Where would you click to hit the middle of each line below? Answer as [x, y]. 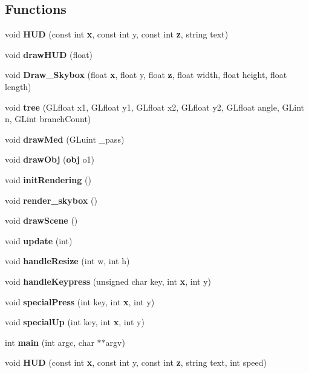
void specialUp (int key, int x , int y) [75, 322]
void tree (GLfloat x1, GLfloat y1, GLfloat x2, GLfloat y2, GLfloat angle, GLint [154, 107]
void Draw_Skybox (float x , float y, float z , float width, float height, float [146, 75]
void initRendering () [48, 179]
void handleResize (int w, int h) [67, 261]
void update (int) [39, 240]
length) [18, 86]
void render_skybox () [51, 200]
